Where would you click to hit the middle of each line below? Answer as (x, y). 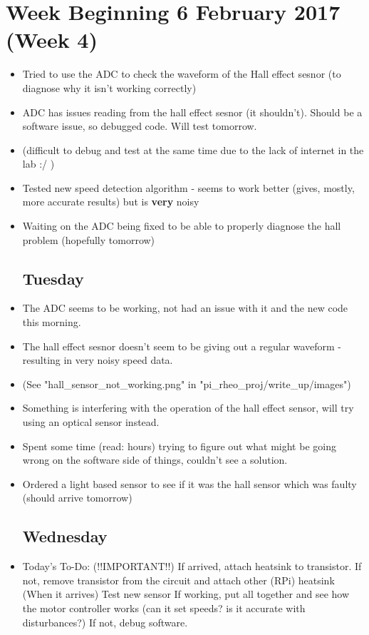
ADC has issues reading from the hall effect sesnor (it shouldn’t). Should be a (192, 112)
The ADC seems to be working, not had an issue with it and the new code (185, 308)
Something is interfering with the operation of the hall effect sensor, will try (188, 408)
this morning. (52, 322)
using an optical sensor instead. (91, 422)
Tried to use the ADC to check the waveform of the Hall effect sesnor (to (182, 74)
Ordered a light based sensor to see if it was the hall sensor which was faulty (189, 483)
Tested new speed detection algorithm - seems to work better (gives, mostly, (188, 187)
